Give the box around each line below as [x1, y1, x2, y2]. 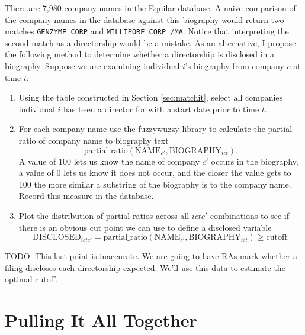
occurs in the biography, [211, 154, 298, 167]
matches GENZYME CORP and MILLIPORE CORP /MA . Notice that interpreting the [5, 25, 289, 37]
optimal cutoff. [5, 273, 58, 285]
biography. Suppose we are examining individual [5, 60, 180, 72]
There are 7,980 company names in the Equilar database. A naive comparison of [5, 2, 296, 14]
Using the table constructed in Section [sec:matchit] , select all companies [18, 91, 283, 104]
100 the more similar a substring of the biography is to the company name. [18, 178, 291, 190]
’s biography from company [185, 60, 284, 72]
